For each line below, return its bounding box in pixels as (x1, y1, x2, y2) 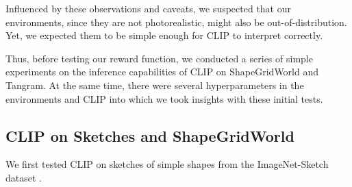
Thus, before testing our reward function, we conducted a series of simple (5, 51, 313, 65)
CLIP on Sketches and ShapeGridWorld (5, 125, 294, 146)
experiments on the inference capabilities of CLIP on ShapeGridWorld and (5, 64, 319, 79)
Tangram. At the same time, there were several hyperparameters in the (5, 77, 304, 92)
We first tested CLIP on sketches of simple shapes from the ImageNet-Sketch (5, 157, 329, 171)
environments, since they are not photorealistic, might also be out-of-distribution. (5, 14, 347, 29)
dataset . (5, 170, 42, 184)
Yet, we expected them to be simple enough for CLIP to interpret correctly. (5, 28, 323, 42)
